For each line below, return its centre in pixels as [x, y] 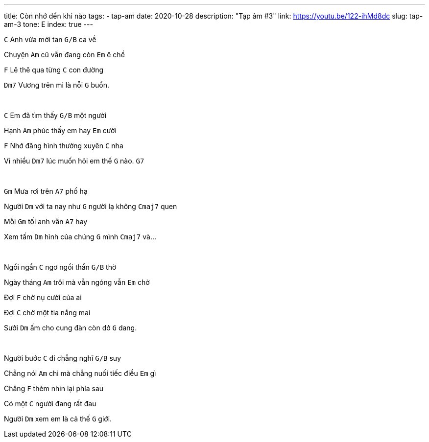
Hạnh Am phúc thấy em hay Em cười [60, 130]
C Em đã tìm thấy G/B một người [55, 115]
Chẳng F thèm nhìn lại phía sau [54, 388]
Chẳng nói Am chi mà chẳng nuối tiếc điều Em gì [80, 373]
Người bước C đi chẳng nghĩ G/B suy [63, 358]
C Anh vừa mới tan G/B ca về [50, 39]
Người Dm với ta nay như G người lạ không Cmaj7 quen [91, 206]
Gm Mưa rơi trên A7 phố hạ [46, 191]
